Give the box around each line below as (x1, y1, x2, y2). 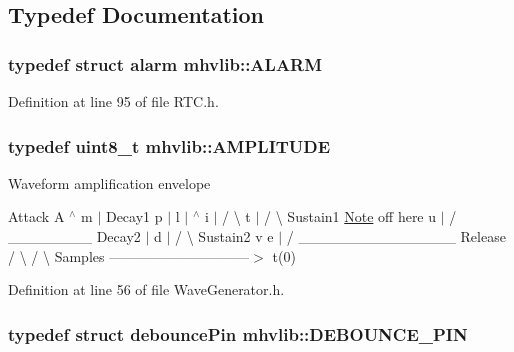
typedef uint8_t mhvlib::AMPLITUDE (8, 133, 331, 158)
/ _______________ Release (286, 226, 506, 246)
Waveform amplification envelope (8, 172, 211, 193)
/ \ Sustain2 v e (175, 226, 274, 246)
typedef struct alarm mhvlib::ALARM (8, 51, 323, 76)
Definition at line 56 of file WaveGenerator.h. (8, 279, 285, 300)
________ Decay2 (8, 226, 141, 246)
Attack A (8, 206, 65, 227)
